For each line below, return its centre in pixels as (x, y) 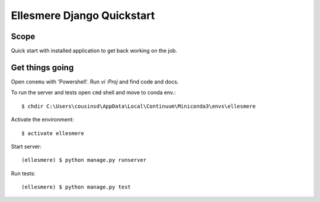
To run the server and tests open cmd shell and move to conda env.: (93, 92)
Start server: (26, 146)
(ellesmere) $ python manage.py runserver (84, 160)
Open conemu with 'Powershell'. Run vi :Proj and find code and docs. (95, 81)
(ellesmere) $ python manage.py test (76, 187)
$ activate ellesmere (53, 133)
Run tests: (23, 173)
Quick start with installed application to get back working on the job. (94, 51)
